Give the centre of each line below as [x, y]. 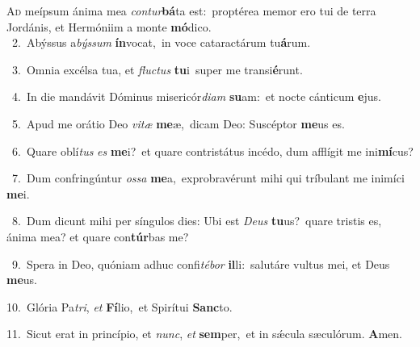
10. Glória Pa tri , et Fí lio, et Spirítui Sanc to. [120, 306]
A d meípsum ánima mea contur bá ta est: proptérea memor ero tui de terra [191, 10]
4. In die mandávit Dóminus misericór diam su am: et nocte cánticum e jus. [196, 96]
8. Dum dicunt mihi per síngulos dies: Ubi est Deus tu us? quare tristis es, [197, 221]
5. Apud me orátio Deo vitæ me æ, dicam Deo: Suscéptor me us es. [178, 123]
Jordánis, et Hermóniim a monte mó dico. [109, 26]
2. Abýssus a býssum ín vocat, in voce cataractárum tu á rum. [161, 42]
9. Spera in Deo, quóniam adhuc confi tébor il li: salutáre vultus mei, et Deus [201, 263]
